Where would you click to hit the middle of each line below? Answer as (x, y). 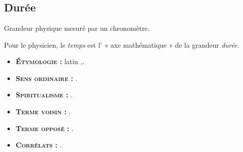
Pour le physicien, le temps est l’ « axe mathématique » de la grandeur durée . (122, 44)
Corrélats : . (39, 145)
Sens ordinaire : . (47, 78)
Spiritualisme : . (44, 95)
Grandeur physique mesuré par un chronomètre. (77, 28)
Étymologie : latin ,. (50, 61)
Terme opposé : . (45, 128)
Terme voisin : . (43, 111)
